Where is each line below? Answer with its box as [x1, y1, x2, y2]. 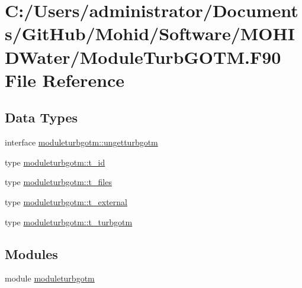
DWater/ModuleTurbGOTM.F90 [5, 44, 281, 69]
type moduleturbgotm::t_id [5, 156, 105, 168]
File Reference [5, 67, 125, 92]
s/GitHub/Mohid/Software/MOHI [5, 21, 295, 46]
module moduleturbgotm [5, 272, 95, 284]
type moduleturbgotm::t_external [5, 195, 128, 208]
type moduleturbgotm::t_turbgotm [5, 215, 133, 228]
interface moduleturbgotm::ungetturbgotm [5, 136, 158, 148]
